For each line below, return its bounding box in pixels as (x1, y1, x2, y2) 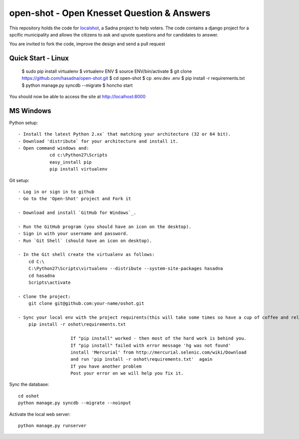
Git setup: (9, 177, 29, 183)
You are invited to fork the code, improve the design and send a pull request (9, 41, 165, 47)
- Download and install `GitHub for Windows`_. (18, 210, 137, 216)
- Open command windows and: (18, 145, 89, 151)
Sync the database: (9, 382, 49, 388)
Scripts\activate (28, 280, 71, 285)
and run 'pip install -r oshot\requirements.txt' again (70, 357, 213, 362)
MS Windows (9, 106, 52, 115)
